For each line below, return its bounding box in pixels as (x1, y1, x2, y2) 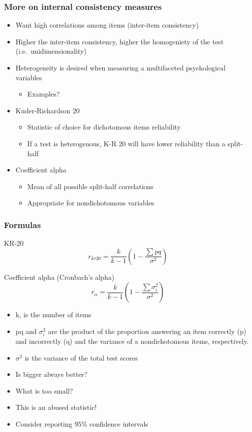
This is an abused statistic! (15, 402, 97, 412)
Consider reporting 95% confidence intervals (15, 419, 148, 429)
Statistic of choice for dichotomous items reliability (27, 122, 181, 132)
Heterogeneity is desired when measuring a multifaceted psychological (15, 63, 226, 72)
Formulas (4, 218, 41, 231)
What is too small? (15, 385, 73, 396)
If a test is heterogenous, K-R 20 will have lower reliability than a (27, 138, 225, 148)
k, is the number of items (15, 309, 92, 320)
